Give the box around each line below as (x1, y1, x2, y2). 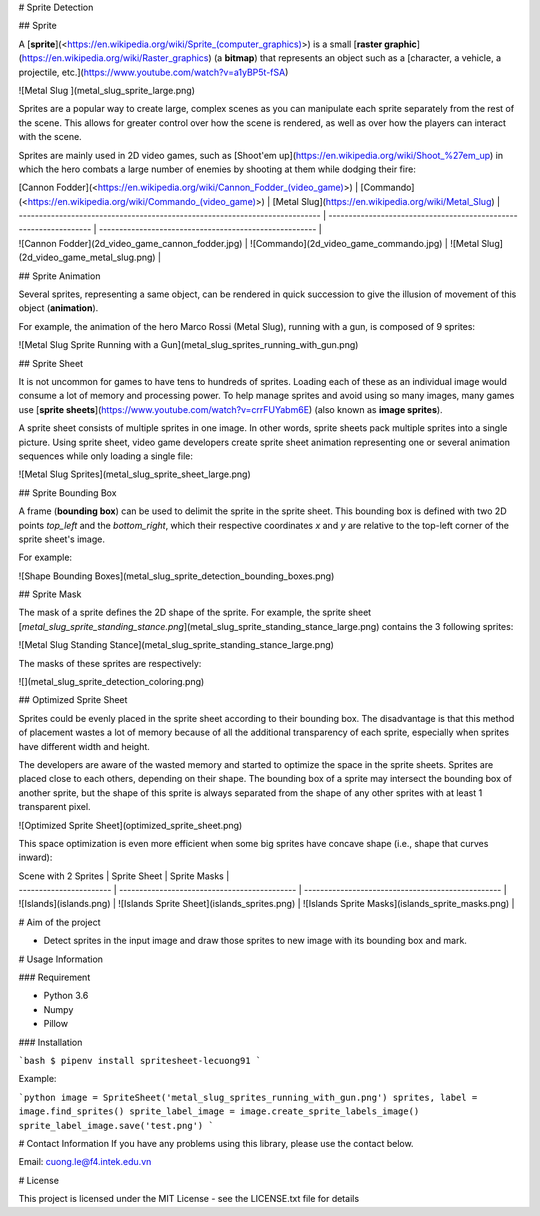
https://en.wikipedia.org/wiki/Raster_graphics (21, 52, 209, 64)
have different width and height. (18, 740, 150, 752)
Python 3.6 (43, 990, 89, 1002)
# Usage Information (18, 953, 104, 965)
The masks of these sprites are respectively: (18, 657, 202, 669)
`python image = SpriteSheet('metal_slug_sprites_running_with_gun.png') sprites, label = (18, 1091, 478, 1103)
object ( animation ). (18, 302, 99, 314)
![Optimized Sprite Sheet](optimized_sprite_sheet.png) (18, 819, 243, 831)
